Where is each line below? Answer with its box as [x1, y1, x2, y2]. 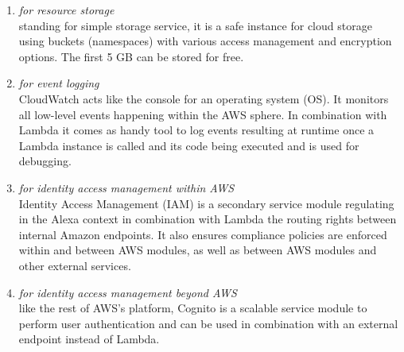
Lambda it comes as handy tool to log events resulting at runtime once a [18, 122, 375, 138]
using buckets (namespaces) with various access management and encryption [18, 33, 392, 49]
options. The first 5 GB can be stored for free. [18, 48, 244, 64]
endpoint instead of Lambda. [18, 331, 160, 347]
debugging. [18, 153, 72, 169]
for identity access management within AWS [18, 179, 235, 195]
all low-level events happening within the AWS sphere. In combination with [18, 106, 387, 122]
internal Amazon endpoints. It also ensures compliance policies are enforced [18, 226, 387, 242]
